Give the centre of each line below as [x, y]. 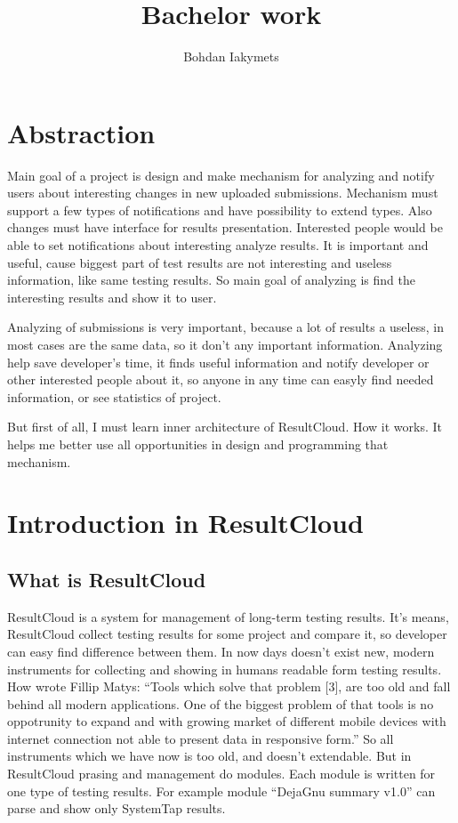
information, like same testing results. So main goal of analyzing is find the [211, 280]
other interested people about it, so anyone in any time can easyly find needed [221, 379]
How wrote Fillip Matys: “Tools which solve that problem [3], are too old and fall [229, 686]
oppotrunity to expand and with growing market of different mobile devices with [227, 721]
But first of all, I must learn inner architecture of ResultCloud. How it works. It [225, 427]
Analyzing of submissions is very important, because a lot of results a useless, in [225, 327]
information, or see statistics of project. [114, 396]
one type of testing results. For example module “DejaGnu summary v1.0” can [221, 791]
